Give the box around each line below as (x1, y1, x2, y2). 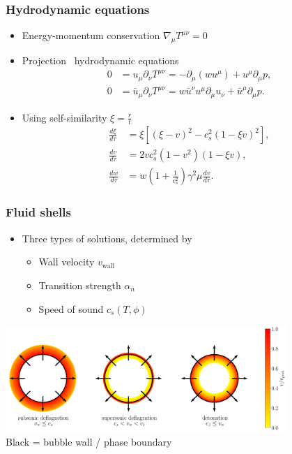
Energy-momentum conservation (22, 28, 160, 43)
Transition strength (38, 277, 121, 292)
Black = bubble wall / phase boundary (6, 434, 172, 449)
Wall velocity (38, 254, 95, 269)
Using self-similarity (22, 110, 107, 124)
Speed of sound (38, 301, 104, 316)
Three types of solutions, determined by (22, 230, 192, 245)
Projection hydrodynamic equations (22, 53, 179, 68)
